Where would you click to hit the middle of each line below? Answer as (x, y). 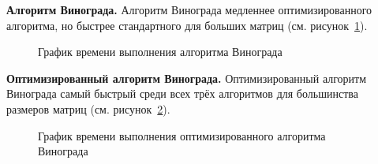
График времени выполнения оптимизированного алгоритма (182, 135)
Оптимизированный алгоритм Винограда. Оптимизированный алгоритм (187, 78)
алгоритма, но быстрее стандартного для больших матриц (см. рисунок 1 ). (187, 25)
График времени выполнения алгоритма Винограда (160, 52)
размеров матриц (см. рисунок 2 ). (88, 108)
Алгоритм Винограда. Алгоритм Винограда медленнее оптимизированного (189, 9)
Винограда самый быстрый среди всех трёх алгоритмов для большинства (182, 93)
